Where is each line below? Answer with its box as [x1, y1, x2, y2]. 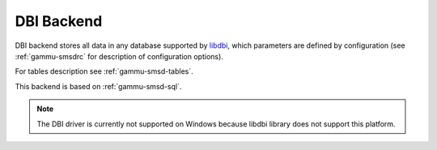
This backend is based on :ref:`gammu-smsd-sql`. [15, 81, 182, 91]
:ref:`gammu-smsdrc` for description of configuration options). [15, 51, 224, 61]
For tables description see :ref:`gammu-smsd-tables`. [15, 66, 193, 76]
